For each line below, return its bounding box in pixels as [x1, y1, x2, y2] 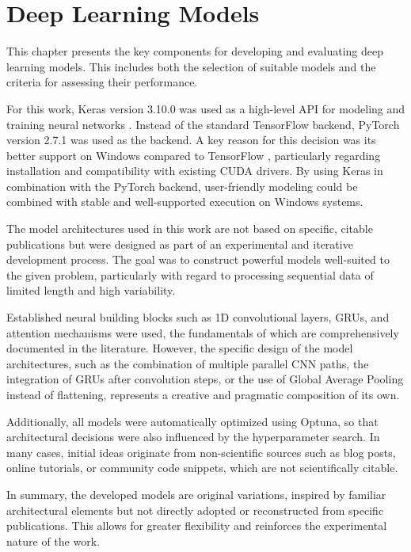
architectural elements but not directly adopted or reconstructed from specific [6, 501, 384, 518]
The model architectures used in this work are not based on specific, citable [6, 220, 373, 237]
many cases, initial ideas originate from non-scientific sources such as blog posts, [6, 444, 396, 460]
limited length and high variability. [6, 282, 176, 299]
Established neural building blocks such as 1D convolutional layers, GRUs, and [6, 309, 390, 325]
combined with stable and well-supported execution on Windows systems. [6, 193, 363, 210]
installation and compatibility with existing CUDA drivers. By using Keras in [6, 162, 383, 179]
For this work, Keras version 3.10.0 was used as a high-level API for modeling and [6, 100, 405, 116]
